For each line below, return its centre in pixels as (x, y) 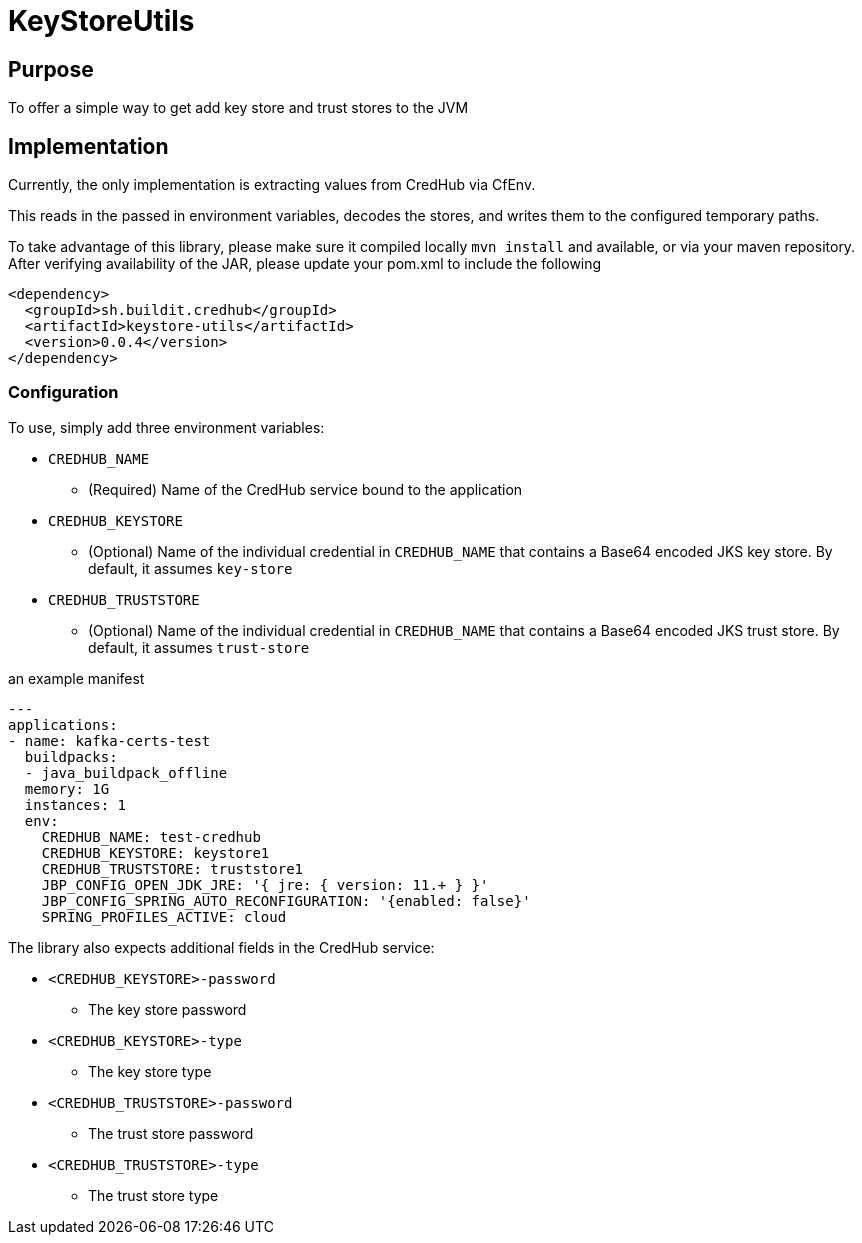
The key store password (167, 1009)
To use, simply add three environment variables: (166, 427)
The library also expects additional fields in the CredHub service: (221, 947)
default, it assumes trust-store (199, 647)
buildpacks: (71, 756)
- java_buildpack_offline (126, 772)
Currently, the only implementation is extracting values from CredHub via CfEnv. (272, 185)
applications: (63, 724)
